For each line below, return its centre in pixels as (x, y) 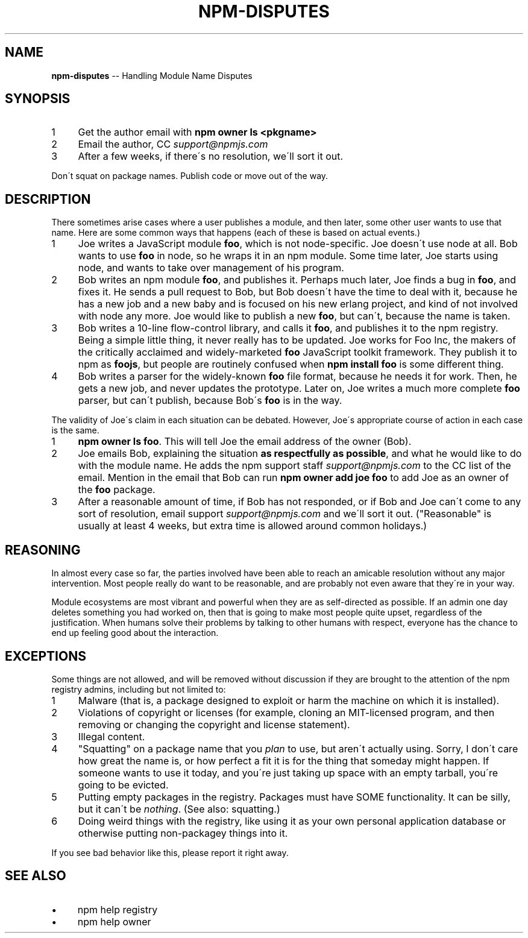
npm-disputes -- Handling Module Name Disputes (152, 75)
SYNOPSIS (38, 99)
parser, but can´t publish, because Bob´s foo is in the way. (210, 401)
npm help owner (114, 921)
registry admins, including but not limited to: (139, 689)
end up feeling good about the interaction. (135, 633)
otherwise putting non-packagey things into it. (183, 833)
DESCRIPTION (48, 199)
